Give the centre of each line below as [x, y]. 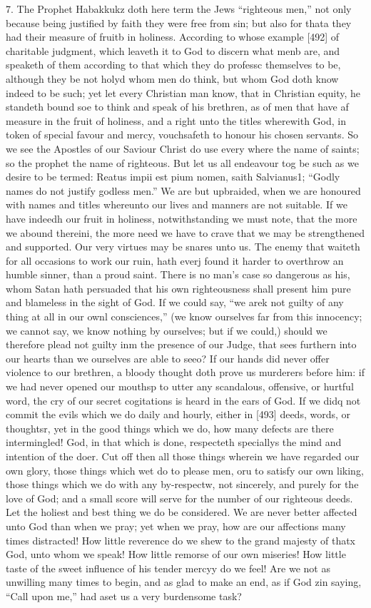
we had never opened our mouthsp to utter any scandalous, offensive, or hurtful [180, 386]
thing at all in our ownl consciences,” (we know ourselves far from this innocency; [184, 316]
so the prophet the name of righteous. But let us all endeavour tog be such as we [182, 162]
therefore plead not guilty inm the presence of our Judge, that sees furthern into [181, 344]
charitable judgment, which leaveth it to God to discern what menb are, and [173, 50]
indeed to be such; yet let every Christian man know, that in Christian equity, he [183, 92]
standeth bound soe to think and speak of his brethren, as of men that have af [177, 107]
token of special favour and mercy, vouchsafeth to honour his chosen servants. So [182, 135]
